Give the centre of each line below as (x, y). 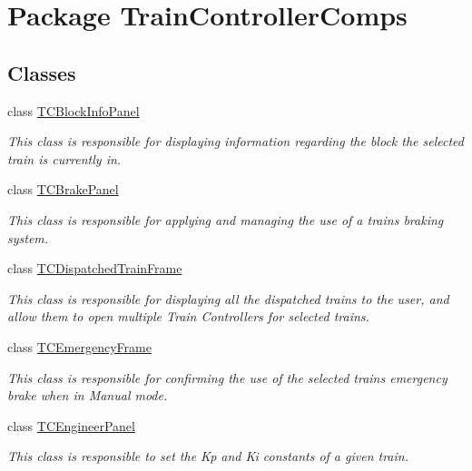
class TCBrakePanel (63, 189)
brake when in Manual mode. (88, 395)
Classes (42, 72)
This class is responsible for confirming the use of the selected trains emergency (227, 377)
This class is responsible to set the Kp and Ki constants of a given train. (208, 456)
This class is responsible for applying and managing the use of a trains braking (226, 219)
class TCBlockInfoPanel (74, 110)
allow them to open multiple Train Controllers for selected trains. (188, 316)
